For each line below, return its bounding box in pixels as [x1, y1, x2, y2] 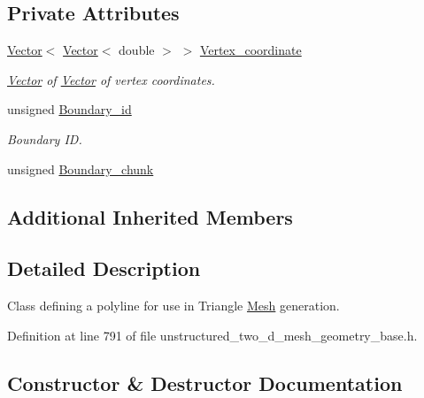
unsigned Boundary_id [7, 100, 132, 119]
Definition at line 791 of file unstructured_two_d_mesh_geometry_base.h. [7, 325, 418, 344]
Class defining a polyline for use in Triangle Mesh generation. [7, 296, 340, 315]
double [119, 41, 155, 59]
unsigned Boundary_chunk [7, 159, 154, 178]
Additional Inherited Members [7, 203, 293, 230]
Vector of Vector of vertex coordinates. [7, 70, 215, 88]
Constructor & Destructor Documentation [7, 369, 403, 396]
